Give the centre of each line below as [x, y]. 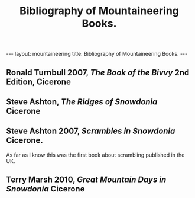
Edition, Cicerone [38, 82]
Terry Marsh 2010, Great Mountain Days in [86, 180]
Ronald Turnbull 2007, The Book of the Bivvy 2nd [98, 72]
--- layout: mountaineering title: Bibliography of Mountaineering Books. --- [97, 54]
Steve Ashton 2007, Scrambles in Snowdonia [91, 131]
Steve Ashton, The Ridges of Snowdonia [82, 102]
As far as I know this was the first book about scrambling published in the [95, 155]
